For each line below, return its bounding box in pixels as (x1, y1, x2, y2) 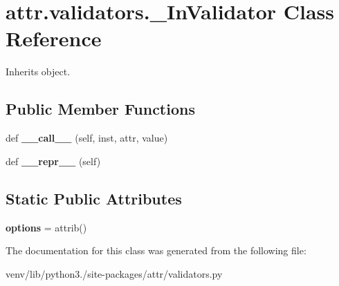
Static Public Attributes (6, 187, 182, 209)
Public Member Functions (6, 98, 195, 120)
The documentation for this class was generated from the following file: (6, 243, 306, 258)
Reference (6, 24, 102, 53)
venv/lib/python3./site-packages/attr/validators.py (6, 266, 223, 280)
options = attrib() (6, 220, 87, 234)
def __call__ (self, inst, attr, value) (6, 131, 168, 145)
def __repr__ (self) (6, 153, 101, 168)
